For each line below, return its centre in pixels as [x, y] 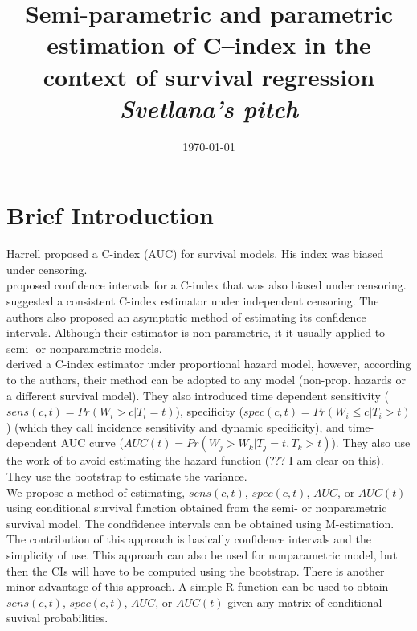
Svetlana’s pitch [209, 108]
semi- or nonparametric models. [84, 348]
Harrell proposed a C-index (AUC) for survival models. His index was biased [195, 254]
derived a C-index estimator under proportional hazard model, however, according [209, 364]
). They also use [371, 443]
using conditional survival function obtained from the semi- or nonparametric [197, 508]
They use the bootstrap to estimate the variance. [127, 475]
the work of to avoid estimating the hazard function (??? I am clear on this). [195, 460]
